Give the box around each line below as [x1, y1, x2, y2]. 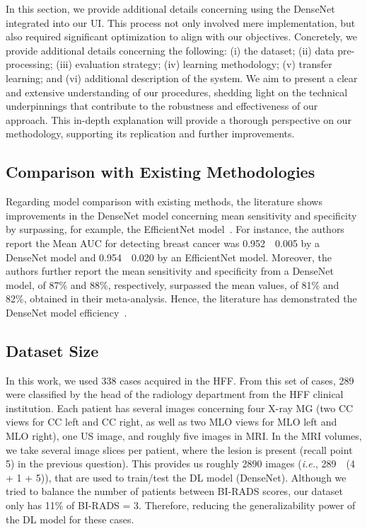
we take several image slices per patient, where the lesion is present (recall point [6, 442, 353, 457]
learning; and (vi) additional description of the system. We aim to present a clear [6, 70, 358, 85]
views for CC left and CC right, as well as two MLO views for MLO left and [6, 414, 337, 429]
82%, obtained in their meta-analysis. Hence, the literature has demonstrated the [6, 291, 357, 306]
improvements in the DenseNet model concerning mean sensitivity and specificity [6, 207, 357, 222]
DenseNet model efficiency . [6, 305, 127, 319]
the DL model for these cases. [6, 511, 134, 526]
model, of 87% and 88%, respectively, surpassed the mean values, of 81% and [6, 277, 339, 292]
